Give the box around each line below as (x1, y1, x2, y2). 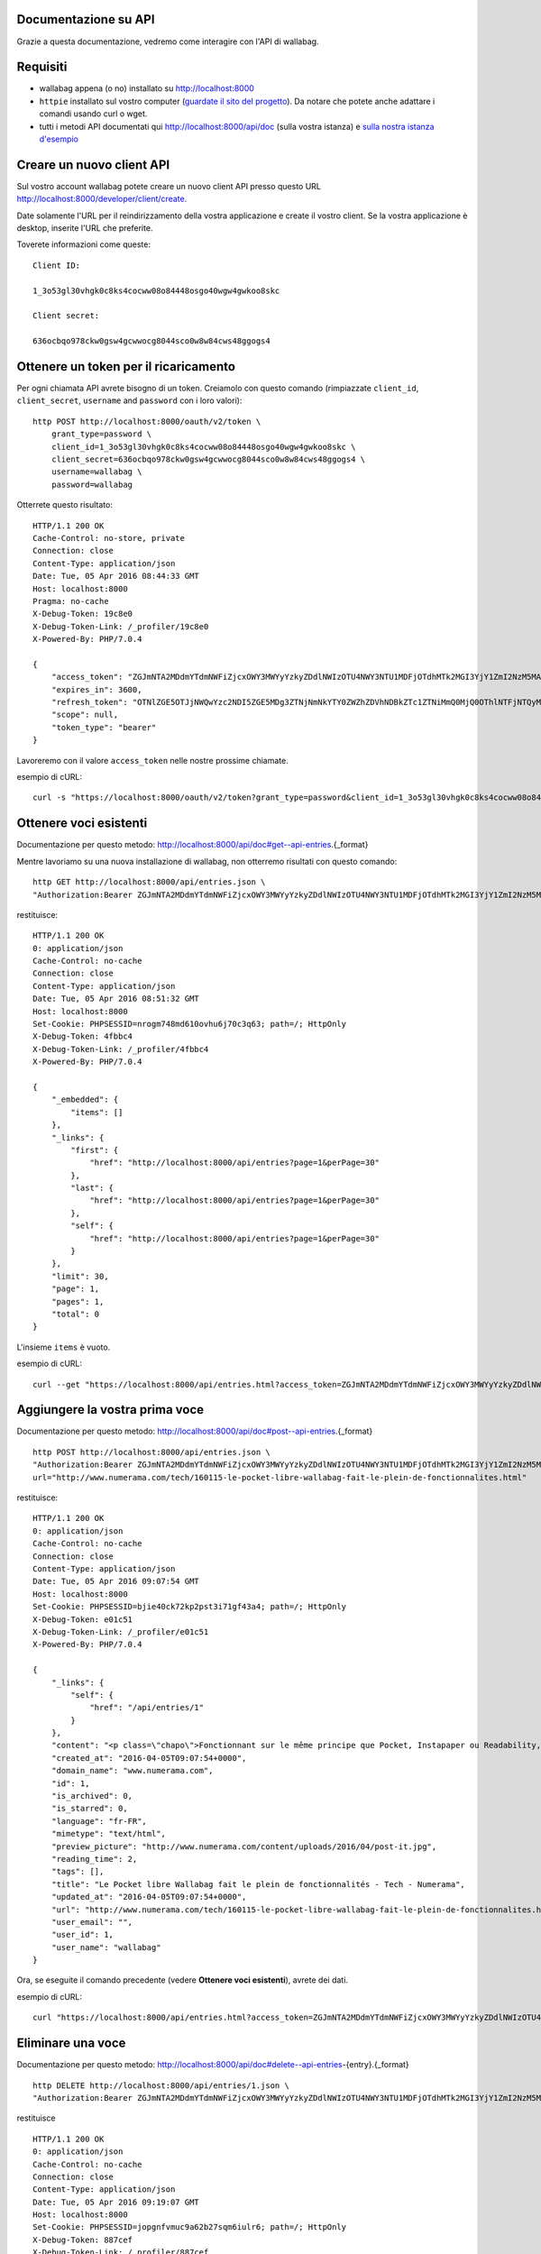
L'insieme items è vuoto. (16, 1342, 111, 1352)
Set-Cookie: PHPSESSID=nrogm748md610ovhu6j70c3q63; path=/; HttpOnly (32, 1019, 347, 1030)
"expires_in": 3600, (50, 684, 142, 694)
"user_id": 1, (50, 1929, 115, 1940)
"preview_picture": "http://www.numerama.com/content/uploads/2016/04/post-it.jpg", (50, 1841, 437, 1852)
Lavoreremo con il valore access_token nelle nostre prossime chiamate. (16, 755, 289, 765)
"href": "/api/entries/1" (89, 1702, 205, 1713)
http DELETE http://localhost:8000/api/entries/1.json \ (32, 2080, 290, 2091)
